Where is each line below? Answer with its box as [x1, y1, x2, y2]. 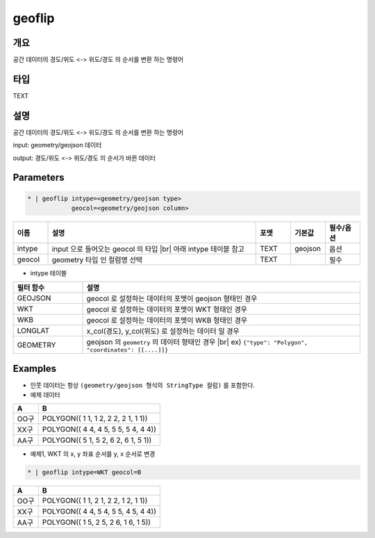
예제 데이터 [30, 391, 60, 399]
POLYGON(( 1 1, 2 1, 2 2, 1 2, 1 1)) [42, 496, 148, 505]
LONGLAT [17, 326, 50, 336]
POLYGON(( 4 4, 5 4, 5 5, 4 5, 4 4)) [42, 506, 156, 516]
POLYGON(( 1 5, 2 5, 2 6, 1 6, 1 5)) [42, 517, 151, 527]
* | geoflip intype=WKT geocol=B [27, 468, 142, 476]
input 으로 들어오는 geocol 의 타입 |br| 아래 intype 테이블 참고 [51, 244, 245, 254]
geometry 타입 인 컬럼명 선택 [51, 255, 142, 265]
